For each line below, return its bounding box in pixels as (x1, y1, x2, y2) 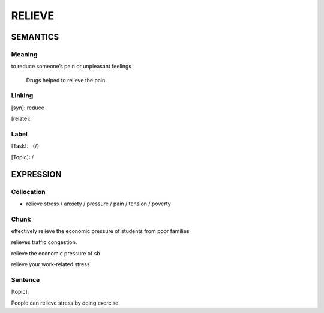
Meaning (11, 50, 38, 58)
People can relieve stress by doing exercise (11, 299, 119, 306)
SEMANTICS (11, 32, 59, 42)
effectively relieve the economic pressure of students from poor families (11, 228, 190, 235)
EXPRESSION (11, 169, 62, 180)
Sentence (11, 276, 40, 284)
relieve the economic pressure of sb (11, 249, 100, 257)
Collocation (11, 187, 46, 196)
